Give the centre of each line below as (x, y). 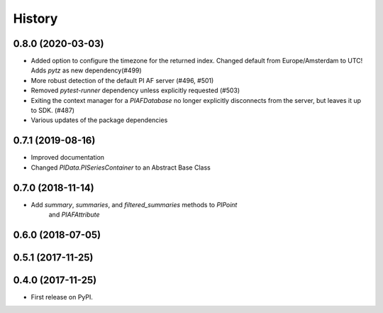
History (35, 18)
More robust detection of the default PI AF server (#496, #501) (122, 80)
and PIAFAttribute (74, 214)
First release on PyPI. (62, 297)
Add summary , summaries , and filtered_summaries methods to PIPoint (134, 204)
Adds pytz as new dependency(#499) (86, 70)
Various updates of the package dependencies (99, 120)
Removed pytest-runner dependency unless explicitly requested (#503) (135, 90)
